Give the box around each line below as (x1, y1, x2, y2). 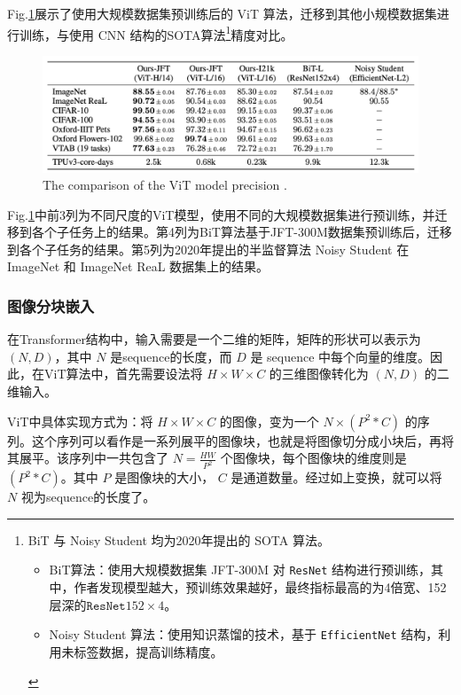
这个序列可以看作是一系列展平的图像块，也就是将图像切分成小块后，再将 (31, 431, 454, 449)
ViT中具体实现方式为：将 (7, 411, 153, 430)
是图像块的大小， (114, 468, 215, 487)
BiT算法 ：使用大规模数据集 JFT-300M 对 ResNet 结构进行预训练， (49, 560, 432, 579)
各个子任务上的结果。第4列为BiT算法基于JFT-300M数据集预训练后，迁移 (31, 223, 452, 241)
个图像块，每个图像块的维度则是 (220, 449, 407, 467)
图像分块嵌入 (7, 295, 95, 316)
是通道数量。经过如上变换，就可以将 (230, 468, 442, 487)
